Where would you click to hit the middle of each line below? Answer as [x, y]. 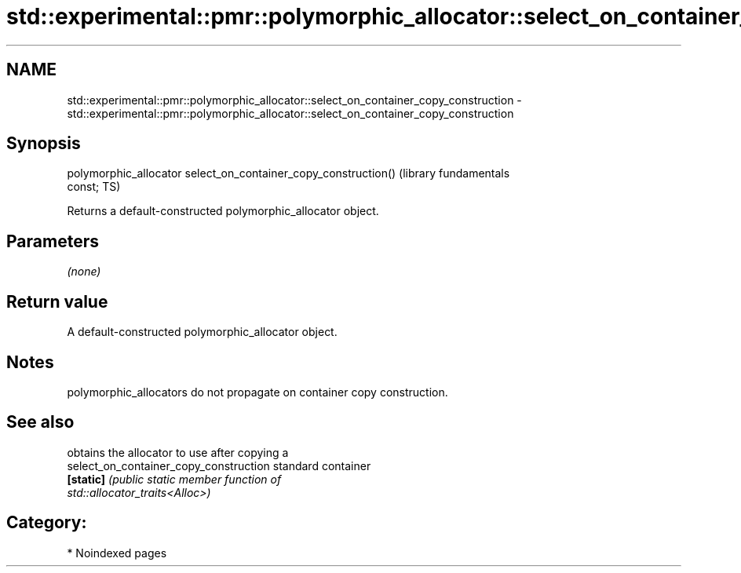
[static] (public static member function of [174, 479]
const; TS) [94, 187]
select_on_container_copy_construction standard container [219, 465]
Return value [57, 301]
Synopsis [44, 144]
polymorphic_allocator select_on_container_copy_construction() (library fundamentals [288, 173]
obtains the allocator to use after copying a [178, 452]
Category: [47, 523]
